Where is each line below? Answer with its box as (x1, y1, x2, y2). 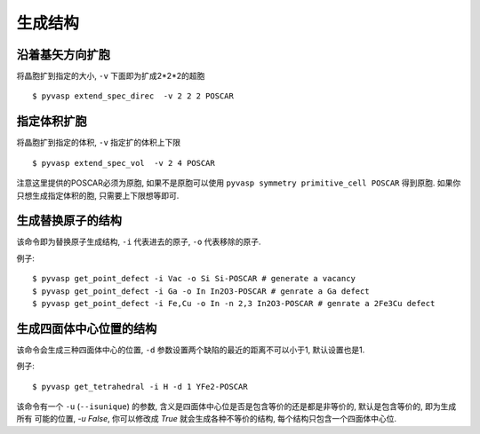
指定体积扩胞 (16, 114, 87, 129)
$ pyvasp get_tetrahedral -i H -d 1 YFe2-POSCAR (32, 382, 248, 391)
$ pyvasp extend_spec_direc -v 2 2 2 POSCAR (32, 91, 235, 101)
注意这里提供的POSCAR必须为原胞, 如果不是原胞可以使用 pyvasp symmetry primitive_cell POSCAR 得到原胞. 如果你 (16, 178, 461, 188)
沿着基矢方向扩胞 (16, 47, 110, 62)
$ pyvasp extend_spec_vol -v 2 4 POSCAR (32, 158, 215, 168)
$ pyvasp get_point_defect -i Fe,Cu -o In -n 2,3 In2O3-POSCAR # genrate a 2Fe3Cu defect (32, 298, 436, 308)
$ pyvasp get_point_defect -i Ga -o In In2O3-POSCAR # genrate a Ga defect (32, 286, 370, 296)
